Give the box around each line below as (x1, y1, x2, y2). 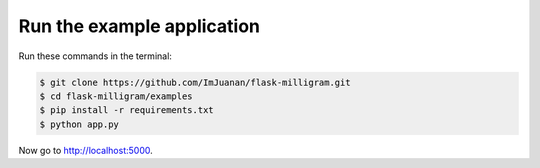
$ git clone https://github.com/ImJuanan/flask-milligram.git (39, 76, 351, 88)
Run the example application (18, 15, 260, 37)
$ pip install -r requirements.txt (39, 105, 214, 116)
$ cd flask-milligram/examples (39, 90, 194, 102)
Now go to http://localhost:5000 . (18, 144, 154, 156)
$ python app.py (39, 118, 120, 130)
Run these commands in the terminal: (18, 50, 172, 62)
